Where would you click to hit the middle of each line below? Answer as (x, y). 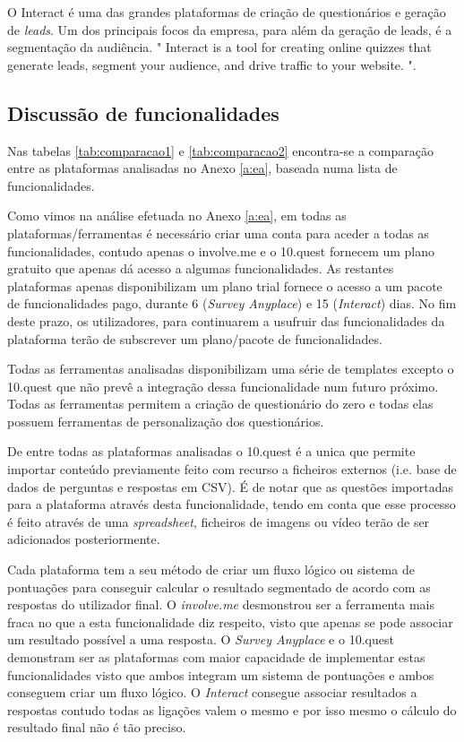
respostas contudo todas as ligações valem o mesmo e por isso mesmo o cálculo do (232, 709)
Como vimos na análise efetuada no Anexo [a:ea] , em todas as (177, 216)
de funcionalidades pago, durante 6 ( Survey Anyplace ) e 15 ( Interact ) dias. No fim (232, 303)
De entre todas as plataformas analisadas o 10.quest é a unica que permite (211, 451)
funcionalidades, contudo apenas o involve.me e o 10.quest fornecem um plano (221, 250)
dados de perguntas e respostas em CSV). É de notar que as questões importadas (231, 486)
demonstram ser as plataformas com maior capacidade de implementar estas (216, 657)
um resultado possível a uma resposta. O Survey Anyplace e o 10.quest (201, 639)
